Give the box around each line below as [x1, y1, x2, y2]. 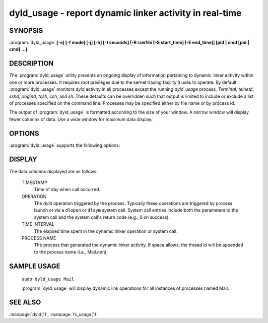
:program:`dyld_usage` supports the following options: [9, 142, 120, 148]
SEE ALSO [9, 298, 41, 307]
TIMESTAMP [21, 179, 47, 186]
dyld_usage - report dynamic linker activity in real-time [9, 7, 242, 18]
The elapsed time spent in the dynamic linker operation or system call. [34, 228, 178, 234]
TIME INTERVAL [21, 221, 55, 227]
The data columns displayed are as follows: [9, 168, 98, 174]
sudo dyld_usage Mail [21, 276, 74, 282]
